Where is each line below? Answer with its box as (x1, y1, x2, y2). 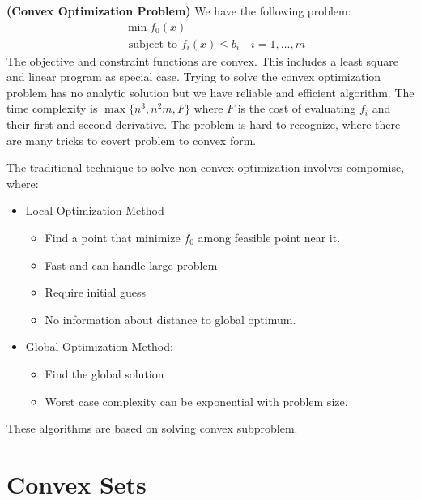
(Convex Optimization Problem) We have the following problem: (6, 2, 351, 19)
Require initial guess (45, 284, 147, 301)
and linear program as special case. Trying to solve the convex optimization (6, 68, 381, 85)
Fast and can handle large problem (45, 256, 218, 273)
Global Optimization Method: (25, 338, 173, 355)
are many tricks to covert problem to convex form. (6, 131, 257, 148)
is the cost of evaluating (237, 100, 356, 117)
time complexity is (6, 100, 98, 117)
